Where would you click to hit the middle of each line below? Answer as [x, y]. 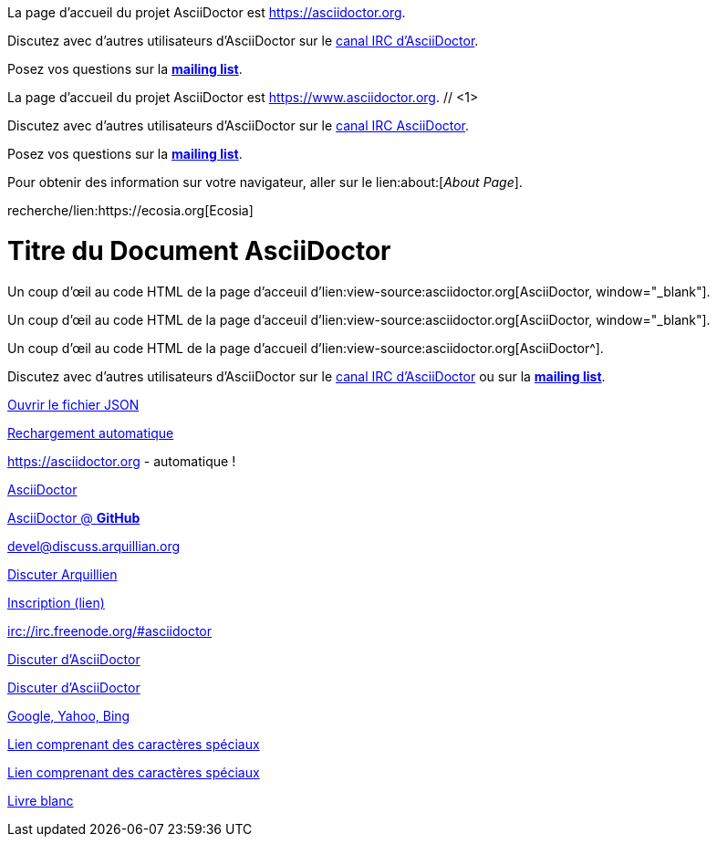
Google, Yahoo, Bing [69, 715]
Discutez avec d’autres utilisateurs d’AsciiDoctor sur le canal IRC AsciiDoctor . [239, 125]
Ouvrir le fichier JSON [73, 404]
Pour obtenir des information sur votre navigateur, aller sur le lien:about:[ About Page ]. [265, 182]
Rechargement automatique [91, 432]
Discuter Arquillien [62, 574]
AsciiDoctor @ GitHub [74, 517]
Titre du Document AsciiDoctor [199, 250]
